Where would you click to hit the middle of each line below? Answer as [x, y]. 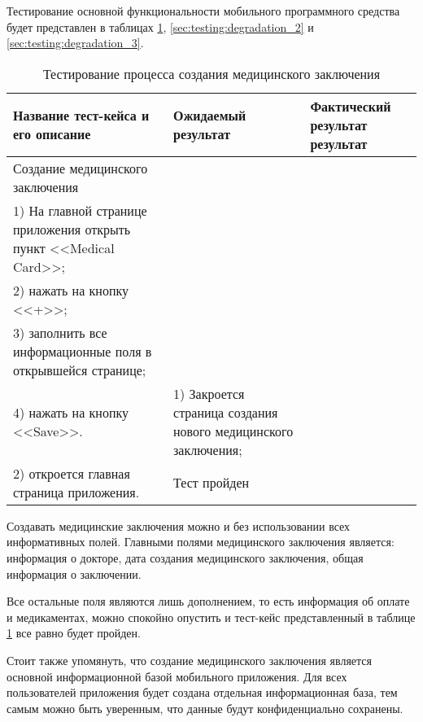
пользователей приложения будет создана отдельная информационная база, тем [202, 692]
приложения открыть [72, 229]
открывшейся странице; [80, 370]
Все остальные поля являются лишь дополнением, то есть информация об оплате [208, 601]
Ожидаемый [210, 116]
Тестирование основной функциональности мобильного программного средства [203, 11]
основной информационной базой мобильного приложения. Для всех [177, 676]
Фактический [351, 106]
